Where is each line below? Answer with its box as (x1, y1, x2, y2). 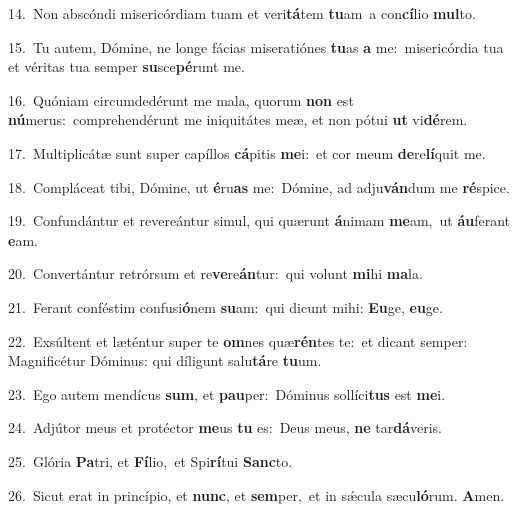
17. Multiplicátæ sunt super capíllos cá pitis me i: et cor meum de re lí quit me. (8, 142, 486, 163)
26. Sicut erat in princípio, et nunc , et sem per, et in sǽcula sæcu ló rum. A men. (8, 484, 505, 505)
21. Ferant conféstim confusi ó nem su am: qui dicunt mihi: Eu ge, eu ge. (8, 296, 443, 317)
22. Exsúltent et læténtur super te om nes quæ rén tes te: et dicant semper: (8, 330, 468, 351)
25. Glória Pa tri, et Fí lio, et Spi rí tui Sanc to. (8, 450, 293, 471)
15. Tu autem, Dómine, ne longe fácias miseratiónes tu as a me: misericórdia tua (8, 36, 504, 57)
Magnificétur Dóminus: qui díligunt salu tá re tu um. (8, 350, 322, 371)
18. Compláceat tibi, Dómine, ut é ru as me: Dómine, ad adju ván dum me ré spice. (8, 176, 510, 197)
